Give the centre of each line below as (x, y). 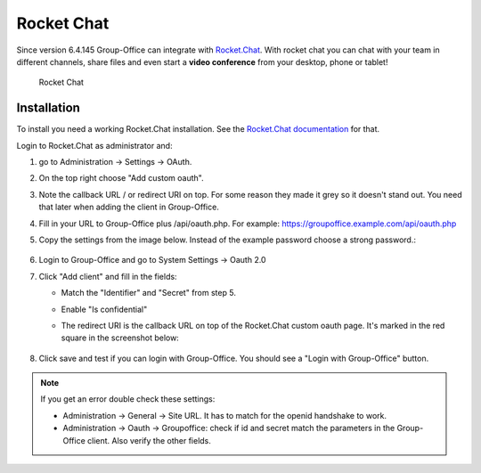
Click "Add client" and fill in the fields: (108, 276)
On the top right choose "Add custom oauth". (121, 178)
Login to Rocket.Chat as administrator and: (94, 145)
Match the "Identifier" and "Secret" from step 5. (148, 293)
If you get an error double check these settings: (128, 399)
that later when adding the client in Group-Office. (129, 207)
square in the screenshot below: (120, 338)
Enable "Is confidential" (104, 309)
